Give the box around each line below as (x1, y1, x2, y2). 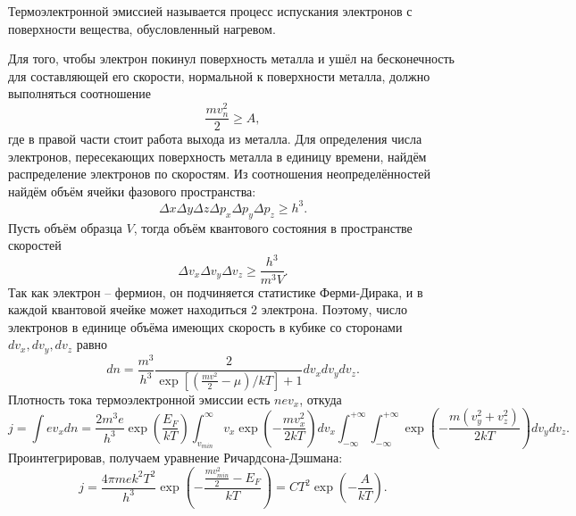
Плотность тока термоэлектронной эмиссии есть (8, 389, 271, 408)
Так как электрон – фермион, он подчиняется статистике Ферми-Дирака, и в (8, 282, 423, 301)
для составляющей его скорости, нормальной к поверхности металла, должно (8, 66, 430, 85)
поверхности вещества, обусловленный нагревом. (8, 19, 276, 37)
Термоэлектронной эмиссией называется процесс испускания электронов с (8, 2, 413, 20)
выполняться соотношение (8, 84, 151, 103)
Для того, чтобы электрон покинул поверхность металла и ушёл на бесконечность (8, 49, 455, 68)
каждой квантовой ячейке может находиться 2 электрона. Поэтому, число (8, 300, 407, 319)
